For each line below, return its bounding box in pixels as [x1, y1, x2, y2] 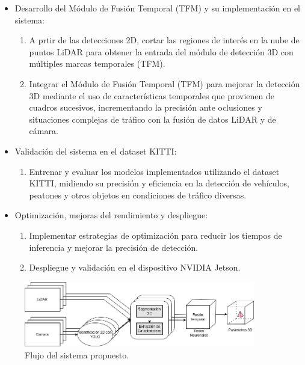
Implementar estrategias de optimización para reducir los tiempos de [29, 229, 282, 241]
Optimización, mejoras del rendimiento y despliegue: [14, 209, 208, 221]
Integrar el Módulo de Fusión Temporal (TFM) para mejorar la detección [29, 77, 300, 90]
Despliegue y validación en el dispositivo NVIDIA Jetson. [29, 261, 241, 274]
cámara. [29, 124, 58, 137]
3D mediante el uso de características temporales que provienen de [29, 89, 274, 102]
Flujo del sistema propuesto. [25, 348, 129, 361]
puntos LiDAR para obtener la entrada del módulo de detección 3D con [29, 45, 294, 58]
